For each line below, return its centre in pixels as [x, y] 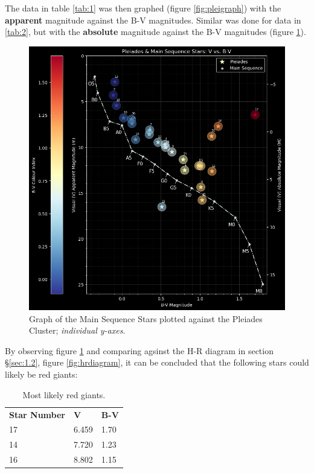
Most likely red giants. [64, 394]
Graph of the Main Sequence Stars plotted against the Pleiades [146, 318]
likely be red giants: [41, 374]
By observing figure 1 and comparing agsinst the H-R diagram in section [139, 350]
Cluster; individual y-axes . [77, 330]
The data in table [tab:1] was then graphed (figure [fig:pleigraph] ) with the [143, 8]
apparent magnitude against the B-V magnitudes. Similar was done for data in [153, 20]
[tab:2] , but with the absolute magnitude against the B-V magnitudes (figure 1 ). [155, 32]
